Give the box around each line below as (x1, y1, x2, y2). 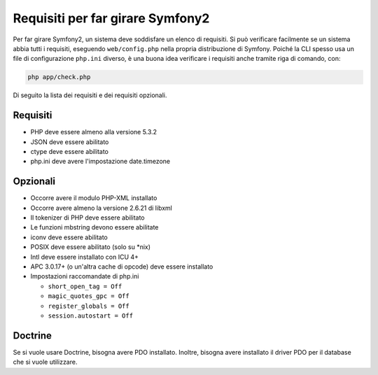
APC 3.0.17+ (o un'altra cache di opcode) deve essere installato (30, 262, 213, 271)
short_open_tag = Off (48, 282, 122, 290)
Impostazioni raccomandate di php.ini (30, 272, 139, 281)
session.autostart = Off (48, 311, 133, 320)
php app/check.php (27, 73, 91, 81)
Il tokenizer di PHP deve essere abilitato (30, 213, 145, 222)
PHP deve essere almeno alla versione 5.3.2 (30, 128, 157, 136)
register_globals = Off (48, 302, 129, 310)
